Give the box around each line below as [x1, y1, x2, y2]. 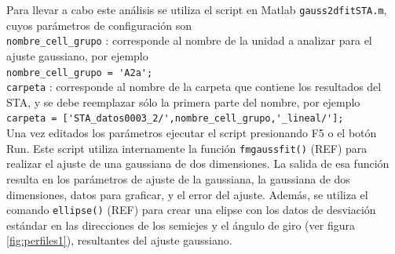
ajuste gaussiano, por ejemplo [6, 47, 148, 63]
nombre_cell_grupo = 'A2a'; [6, 67, 153, 78]
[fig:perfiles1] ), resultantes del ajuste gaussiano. [6, 232, 232, 249]
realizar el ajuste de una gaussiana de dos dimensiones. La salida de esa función [6, 155, 390, 172]
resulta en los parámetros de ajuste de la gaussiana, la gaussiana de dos [6, 170, 350, 187]
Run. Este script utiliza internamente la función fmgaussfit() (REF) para [6, 140, 368, 156]
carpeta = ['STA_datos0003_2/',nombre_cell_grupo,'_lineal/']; [6, 113, 344, 125]
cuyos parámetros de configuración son [6, 16, 192, 33]
